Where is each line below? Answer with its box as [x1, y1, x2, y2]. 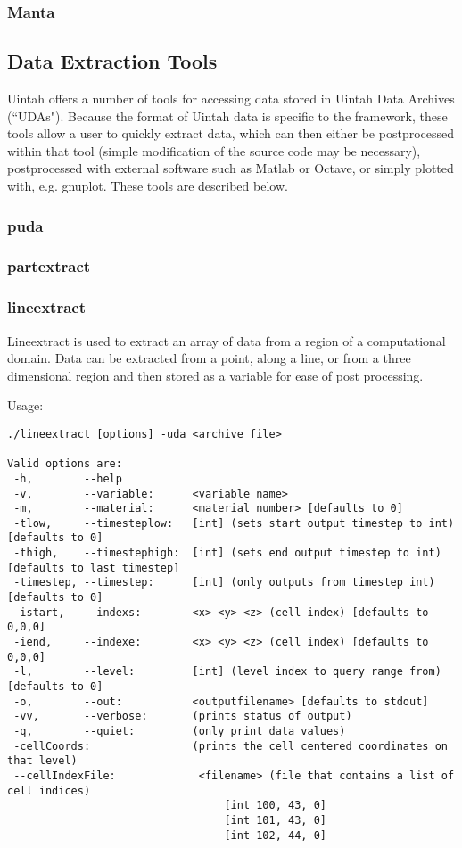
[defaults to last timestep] [7, 561, 180, 574]
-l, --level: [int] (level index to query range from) [13, 665, 441, 679]
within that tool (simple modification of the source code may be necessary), [7, 141, 421, 160]
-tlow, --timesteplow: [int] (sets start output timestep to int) [13, 516, 455, 530]
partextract [7, 255, 91, 277]
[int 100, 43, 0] [224, 799, 326, 812]
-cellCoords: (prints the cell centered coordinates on [13, 739, 448, 753]
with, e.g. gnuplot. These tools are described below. [7, 177, 288, 195]
